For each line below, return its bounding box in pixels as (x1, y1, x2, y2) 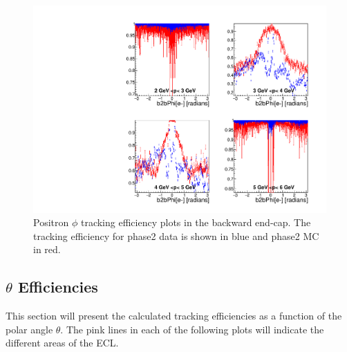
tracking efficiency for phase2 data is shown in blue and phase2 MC (33, 228, 319, 243)
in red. (33, 242, 61, 257)
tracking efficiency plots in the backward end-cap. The (80, 215, 311, 230)
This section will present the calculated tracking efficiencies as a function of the (6, 308, 342, 323)
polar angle (6, 322, 53, 336)
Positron (33, 215, 69, 230)
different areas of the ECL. (6, 335, 119, 350)
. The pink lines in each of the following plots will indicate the (60, 322, 324, 336)
